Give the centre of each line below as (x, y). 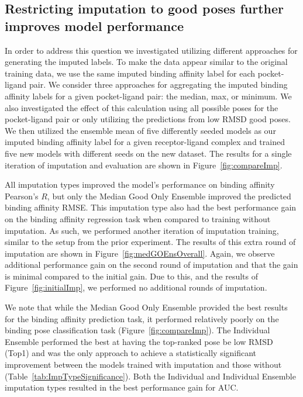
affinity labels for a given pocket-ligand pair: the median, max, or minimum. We (148, 96)
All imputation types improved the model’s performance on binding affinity (140, 184)
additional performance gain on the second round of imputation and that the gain (151, 265)
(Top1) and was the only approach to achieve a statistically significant (131, 353)
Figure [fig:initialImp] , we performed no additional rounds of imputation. (136, 287)
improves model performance (94, 25)
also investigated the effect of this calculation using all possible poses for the (142, 107)
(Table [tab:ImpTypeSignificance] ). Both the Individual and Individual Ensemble (150, 376)
